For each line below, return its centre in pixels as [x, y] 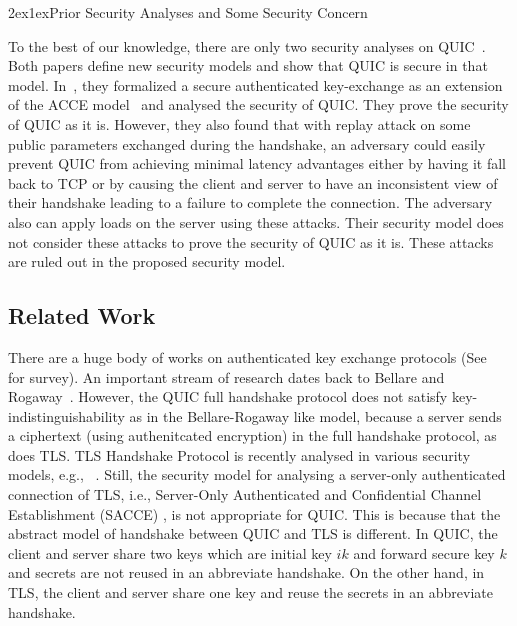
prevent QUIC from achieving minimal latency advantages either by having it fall [257, 163]
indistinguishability [66, 415]
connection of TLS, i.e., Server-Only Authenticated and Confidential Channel [245, 494]
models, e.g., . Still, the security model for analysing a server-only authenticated [257, 474]
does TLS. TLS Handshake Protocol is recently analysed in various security [239, 454]
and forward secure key [424, 552]
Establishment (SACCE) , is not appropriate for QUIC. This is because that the [254, 513]
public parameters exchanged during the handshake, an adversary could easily [247, 143]
